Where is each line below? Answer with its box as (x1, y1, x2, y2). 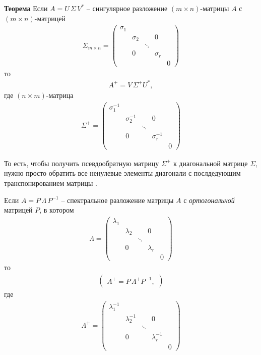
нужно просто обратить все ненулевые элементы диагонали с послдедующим (4, 168, 241, 178)
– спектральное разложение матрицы (61, 194, 174, 205)
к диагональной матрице (173, 158, 248, 168)
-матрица (46, 89, 74, 100)
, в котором (39, 205, 74, 215)
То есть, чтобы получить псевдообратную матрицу (4, 158, 159, 168)
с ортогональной (183, 194, 235, 205)
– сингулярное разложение (86, 3, 168, 13)
